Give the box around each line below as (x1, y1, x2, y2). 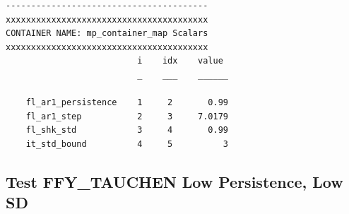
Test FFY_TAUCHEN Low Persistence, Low (6, 170, 343, 192)
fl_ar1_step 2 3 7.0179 (25, 111, 228, 121)
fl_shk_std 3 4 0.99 (25, 125, 228, 136)
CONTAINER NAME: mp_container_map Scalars (6, 28, 208, 39)
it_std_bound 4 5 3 (25, 138, 228, 149)
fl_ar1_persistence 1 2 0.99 (25, 97, 228, 108)
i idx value (137, 56, 223, 66)
